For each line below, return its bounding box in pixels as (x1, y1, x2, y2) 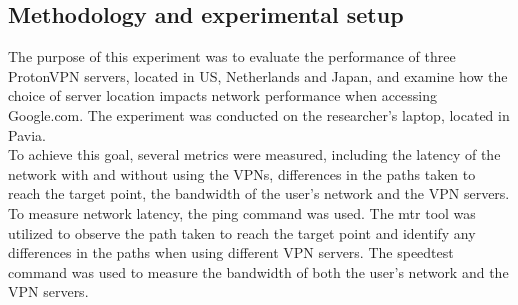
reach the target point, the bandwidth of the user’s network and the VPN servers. (8, 183, 510, 204)
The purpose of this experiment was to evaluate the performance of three (8, 46, 456, 67)
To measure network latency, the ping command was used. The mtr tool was (8, 202, 476, 223)
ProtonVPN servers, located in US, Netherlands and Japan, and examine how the (8, 65, 508, 86)
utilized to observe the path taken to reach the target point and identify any (8, 222, 476, 243)
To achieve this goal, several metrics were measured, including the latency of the (8, 144, 501, 165)
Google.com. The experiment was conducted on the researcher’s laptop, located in (8, 104, 510, 125)
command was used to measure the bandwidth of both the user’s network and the (8, 261, 509, 282)
